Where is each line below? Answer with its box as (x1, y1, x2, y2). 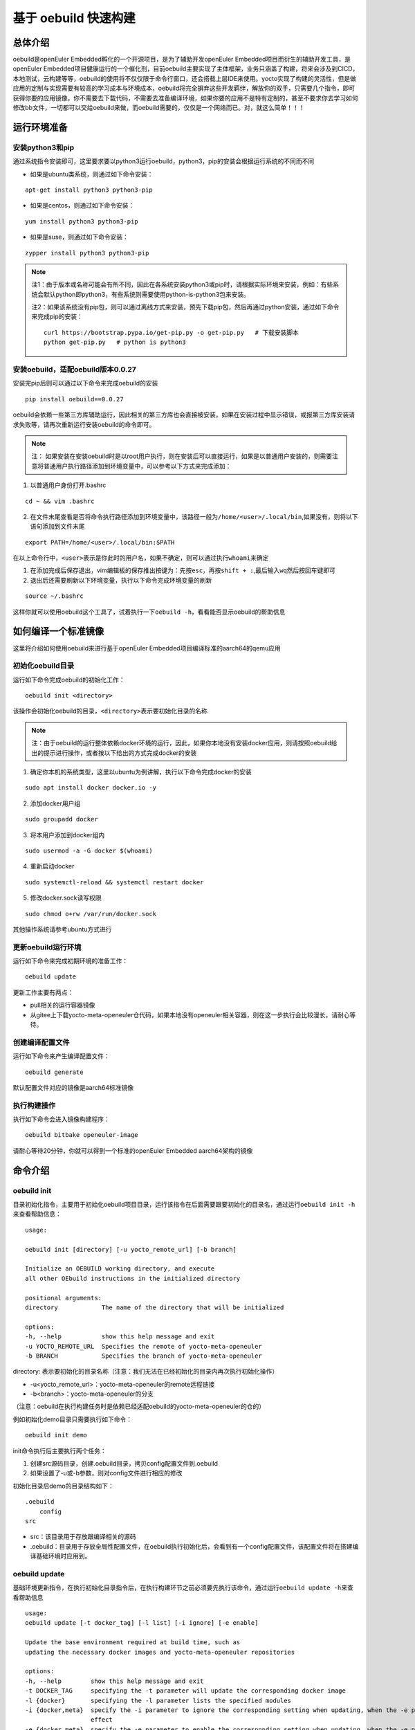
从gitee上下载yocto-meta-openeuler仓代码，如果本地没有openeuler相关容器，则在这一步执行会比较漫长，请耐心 (30, 1010, 350, 1019)
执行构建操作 (12, 1100, 56, 1110)
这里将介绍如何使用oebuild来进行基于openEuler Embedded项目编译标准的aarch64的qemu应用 (12, 644, 281, 652)
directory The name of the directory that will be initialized (25, 1303, 284, 1311)
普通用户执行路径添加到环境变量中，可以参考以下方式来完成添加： (43, 462, 232, 470)
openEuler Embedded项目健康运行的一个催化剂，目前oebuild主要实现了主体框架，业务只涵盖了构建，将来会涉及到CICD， (12, 64, 359, 73)
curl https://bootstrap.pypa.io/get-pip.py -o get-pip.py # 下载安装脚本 (44, 329, 299, 336)
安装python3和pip (12, 143, 75, 152)
